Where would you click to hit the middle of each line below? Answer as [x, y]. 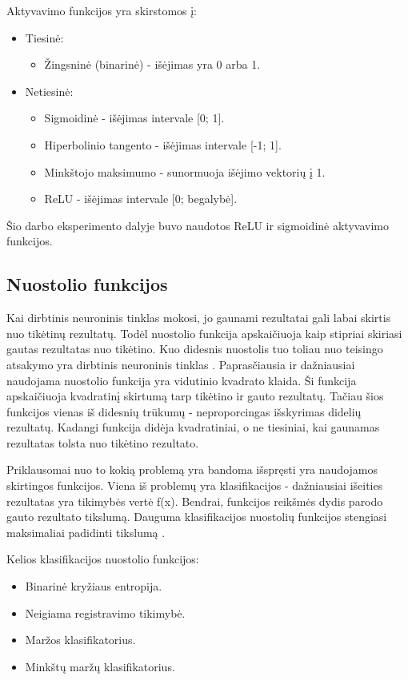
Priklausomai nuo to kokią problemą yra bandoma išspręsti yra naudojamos [192, 469]
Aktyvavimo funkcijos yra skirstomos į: [102, 10]
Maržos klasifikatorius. [80, 640]
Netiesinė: [49, 91]
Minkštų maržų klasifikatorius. [100, 666]
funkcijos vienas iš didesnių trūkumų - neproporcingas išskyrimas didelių [184, 411]
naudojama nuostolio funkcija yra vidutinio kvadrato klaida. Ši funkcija [182, 380]
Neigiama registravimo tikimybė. [105, 612]
